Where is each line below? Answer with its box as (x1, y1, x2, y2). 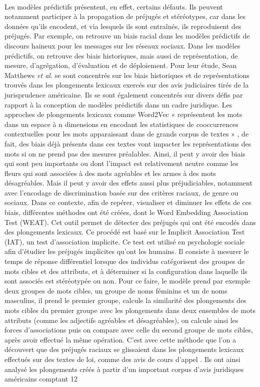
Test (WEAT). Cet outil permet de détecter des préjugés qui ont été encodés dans (4, 216, 256, 227)
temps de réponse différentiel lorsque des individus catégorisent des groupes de (4, 256, 245, 266)
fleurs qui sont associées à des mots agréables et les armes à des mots (4, 167, 216, 178)
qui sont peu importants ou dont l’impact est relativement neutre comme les (4, 158, 238, 168)
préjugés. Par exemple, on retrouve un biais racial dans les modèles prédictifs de (4, 30, 250, 41)
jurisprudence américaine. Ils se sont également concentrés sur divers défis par (4, 89, 243, 99)
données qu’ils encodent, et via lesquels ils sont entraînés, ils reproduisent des (4, 20, 241, 31)
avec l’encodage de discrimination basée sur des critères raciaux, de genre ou (4, 187, 238, 197)
